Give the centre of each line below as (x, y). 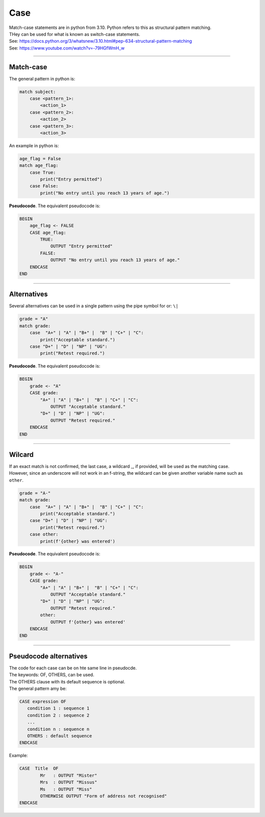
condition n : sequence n (58, 729)
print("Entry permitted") (71, 179)
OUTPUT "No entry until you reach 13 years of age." (115, 260)
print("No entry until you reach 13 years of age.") (105, 193)
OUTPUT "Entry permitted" (81, 246)
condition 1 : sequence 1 (58, 708)
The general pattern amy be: (38, 689)
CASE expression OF (43, 702)
